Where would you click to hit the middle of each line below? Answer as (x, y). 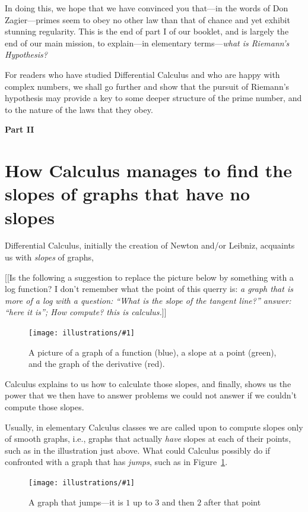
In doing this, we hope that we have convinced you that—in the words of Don (147, 8)
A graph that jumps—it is (76, 502)
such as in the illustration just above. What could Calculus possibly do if (138, 450)
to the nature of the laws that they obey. (79, 109)
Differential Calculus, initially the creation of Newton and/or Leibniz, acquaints (150, 245)
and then (178, 502)
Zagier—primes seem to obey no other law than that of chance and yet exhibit (147, 19)
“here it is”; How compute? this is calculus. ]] (86, 312)
